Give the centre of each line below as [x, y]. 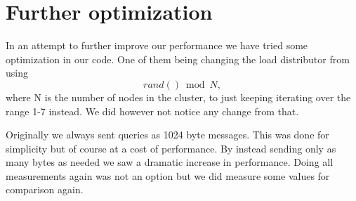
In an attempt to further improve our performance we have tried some [157, 45]
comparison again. [45, 189]
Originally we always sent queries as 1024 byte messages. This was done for [167, 135]
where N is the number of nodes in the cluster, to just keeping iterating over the [178, 97]
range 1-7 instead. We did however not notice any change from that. [152, 111]
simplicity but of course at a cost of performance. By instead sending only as [171, 148]
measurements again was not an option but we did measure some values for [168, 175]
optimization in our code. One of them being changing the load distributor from [178, 59]
